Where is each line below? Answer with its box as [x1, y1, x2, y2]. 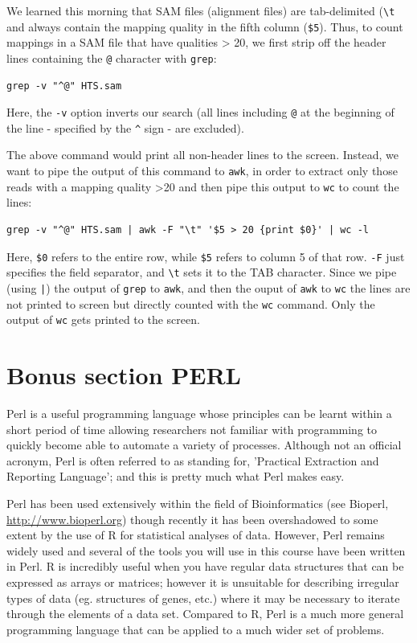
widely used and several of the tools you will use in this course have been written [6, 542, 406, 559]
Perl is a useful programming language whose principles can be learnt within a [6, 404, 392, 421]
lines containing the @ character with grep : [6, 49, 217, 66]
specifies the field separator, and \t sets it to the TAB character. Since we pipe [6, 264, 397, 281]
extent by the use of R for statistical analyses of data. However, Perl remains [6, 526, 385, 543]
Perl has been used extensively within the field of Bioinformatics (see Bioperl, [6, 494, 389, 511]
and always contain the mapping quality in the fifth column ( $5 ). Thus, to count [6, 18, 403, 35]
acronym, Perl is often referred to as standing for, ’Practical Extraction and [6, 452, 379, 469]
